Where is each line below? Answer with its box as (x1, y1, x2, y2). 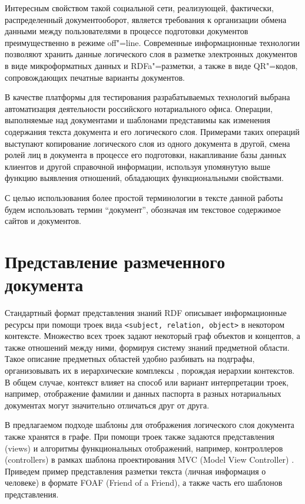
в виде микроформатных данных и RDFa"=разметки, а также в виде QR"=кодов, (5, 59, 298, 71)
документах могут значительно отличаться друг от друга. (5, 398, 210, 411)
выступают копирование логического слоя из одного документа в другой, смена (5, 137, 290, 149)
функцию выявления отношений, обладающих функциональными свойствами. (5, 172, 284, 184)
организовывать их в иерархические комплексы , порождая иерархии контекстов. (5, 364, 295, 377)
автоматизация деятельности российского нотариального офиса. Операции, (5, 102, 273, 114)
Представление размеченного (5, 249, 226, 273)
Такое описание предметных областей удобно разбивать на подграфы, (5, 353, 255, 365)
